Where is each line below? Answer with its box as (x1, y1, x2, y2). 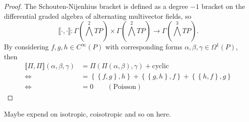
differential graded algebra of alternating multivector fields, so (4, 10, 192, 21)
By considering (4, 41, 49, 52)
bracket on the (201, 1, 245, 11)
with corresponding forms (105, 41, 182, 52)
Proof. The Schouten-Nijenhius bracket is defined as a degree (4, 1, 188, 11)
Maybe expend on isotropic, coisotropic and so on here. (4, 109, 171, 119)
